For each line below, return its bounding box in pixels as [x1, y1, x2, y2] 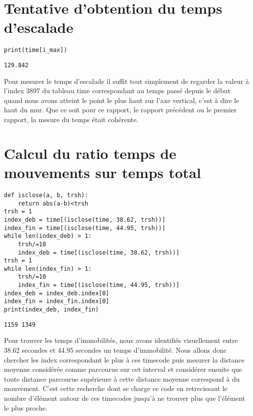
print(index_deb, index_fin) [4, 306, 99, 313]
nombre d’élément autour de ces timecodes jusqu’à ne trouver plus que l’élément [4, 392, 245, 403]
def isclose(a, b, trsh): [4, 191, 88, 199]
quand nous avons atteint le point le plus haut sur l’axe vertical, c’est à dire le [4, 95, 239, 105]
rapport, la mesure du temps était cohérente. [4, 114, 139, 124]
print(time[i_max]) [4, 47, 67, 54]
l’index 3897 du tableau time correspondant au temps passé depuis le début [4, 85, 231, 96]
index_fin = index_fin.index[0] [4, 298, 109, 305]
